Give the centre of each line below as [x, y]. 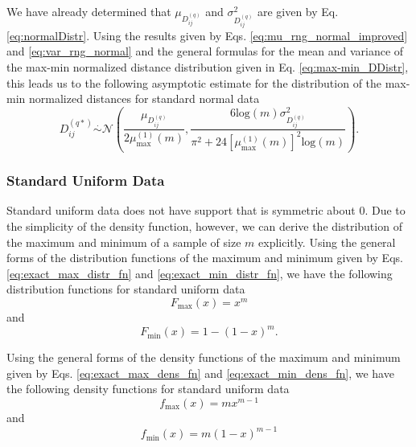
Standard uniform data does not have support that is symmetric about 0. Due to [206, 210]
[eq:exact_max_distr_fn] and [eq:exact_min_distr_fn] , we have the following [200, 273]
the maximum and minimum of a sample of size [124, 242]
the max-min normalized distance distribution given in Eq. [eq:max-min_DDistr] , [208, 66]
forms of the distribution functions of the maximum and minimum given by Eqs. [205, 258]
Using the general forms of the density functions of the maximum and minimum [204, 357]
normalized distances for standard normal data [144, 98]
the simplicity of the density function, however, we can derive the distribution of [204, 226]
